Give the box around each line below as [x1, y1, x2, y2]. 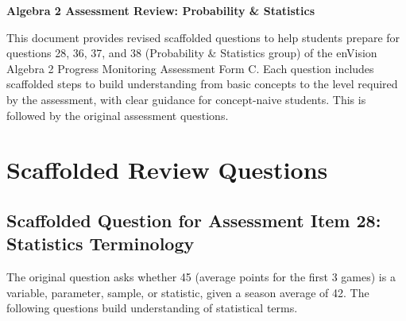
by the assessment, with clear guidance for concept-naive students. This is [6, 91, 366, 107]
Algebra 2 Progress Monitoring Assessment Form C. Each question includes [6, 60, 374, 76]
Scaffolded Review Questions [6, 153, 328, 186]
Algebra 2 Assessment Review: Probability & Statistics [6, 2, 315, 18]
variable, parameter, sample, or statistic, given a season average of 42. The [6, 284, 369, 300]
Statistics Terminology [6, 231, 195, 256]
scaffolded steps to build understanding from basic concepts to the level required [6, 75, 398, 92]
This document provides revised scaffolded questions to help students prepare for [6, 29, 400, 45]
